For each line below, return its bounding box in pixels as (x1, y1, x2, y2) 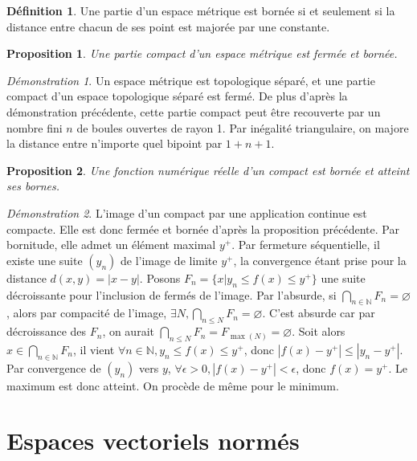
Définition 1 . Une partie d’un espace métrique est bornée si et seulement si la (6, 2, 395, 18)
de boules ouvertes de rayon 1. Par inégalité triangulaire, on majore (76, 119, 409, 136)
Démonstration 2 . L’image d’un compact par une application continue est (6, 204, 367, 221)
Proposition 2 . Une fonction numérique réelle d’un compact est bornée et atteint (6, 161, 410, 178)
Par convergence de (6, 359, 101, 376)
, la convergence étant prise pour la (233, 251, 407, 268)
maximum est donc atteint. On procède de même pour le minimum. (6, 377, 339, 394)
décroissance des (6, 323, 87, 340)
